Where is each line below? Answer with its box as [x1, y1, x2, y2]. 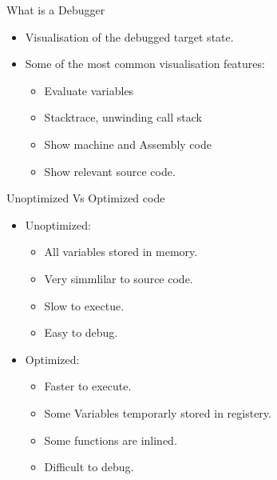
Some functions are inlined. [44, 431, 177, 448]
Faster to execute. [44, 378, 132, 394]
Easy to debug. [44, 324, 118, 341]
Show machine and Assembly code [44, 135, 212, 152]
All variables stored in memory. [44, 243, 198, 260]
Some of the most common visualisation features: [25, 55, 265, 72]
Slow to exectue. [44, 297, 125, 314]
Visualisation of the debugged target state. [25, 28, 234, 45]
